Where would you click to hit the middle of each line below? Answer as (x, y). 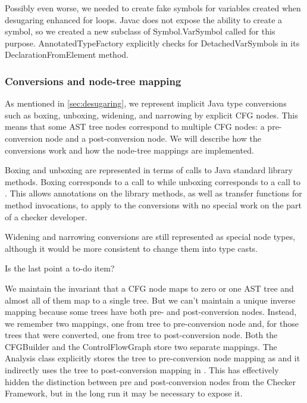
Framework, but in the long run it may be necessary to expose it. (124, 393)
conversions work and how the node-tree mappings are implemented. (129, 150)
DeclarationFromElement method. (67, 54)
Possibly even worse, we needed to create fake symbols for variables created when (153, 8)
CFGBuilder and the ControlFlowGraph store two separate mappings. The (141, 346)
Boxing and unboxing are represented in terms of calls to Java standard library (149, 170)
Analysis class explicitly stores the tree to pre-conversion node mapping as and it (153, 358)
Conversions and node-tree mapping (93, 81)
